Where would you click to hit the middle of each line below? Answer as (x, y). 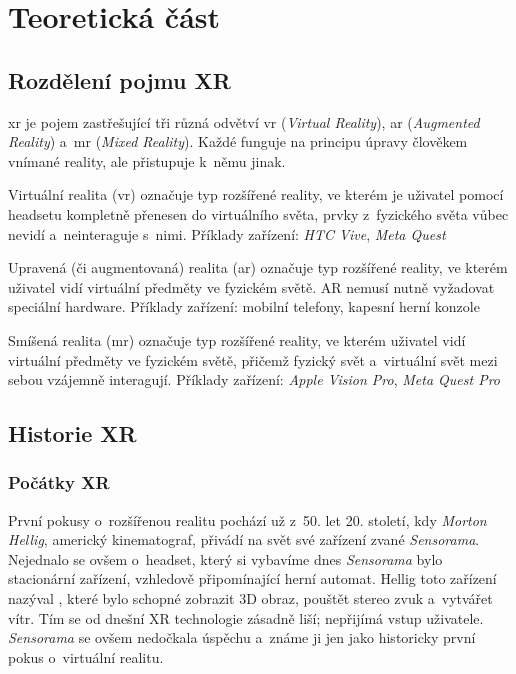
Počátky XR (59, 482)
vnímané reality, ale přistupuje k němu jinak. (147, 160)
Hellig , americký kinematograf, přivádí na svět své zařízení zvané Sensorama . (244, 539)
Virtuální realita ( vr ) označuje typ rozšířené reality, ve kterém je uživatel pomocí (256, 194)
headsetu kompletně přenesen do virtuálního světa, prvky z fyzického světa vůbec (258, 213)
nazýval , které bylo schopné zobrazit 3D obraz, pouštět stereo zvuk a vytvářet (250, 598)
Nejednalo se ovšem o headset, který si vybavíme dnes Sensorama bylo (225, 558)
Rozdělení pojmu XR (119, 79)
